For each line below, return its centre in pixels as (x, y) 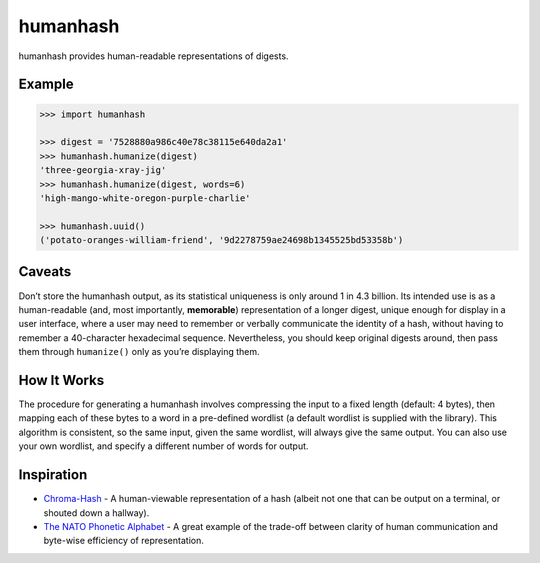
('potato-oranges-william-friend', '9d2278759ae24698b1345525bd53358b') (221, 240)
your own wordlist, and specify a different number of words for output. (163, 446)
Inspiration (53, 475)
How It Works (61, 380)
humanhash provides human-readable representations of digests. (153, 56)
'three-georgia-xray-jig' (103, 170)
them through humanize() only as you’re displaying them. (139, 352)
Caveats (45, 271)
